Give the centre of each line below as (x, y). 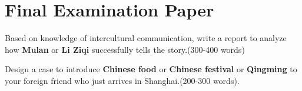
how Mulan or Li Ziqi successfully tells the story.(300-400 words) (125, 49)
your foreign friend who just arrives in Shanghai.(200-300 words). (122, 80)
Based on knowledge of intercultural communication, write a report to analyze (146, 38)
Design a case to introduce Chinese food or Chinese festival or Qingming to (151, 69)
